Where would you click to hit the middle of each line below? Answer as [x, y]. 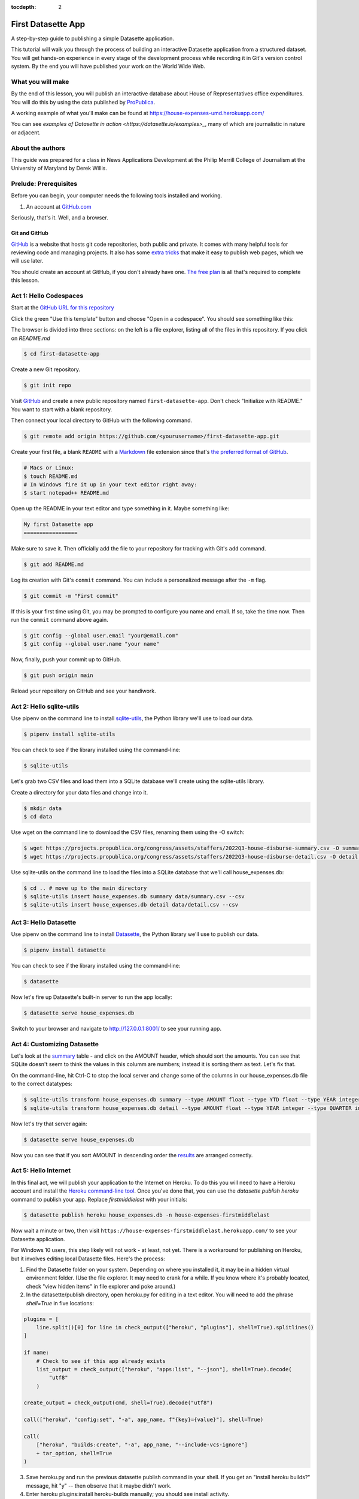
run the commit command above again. [60, 620]
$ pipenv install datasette [65, 950]
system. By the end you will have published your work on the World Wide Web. [108, 67]
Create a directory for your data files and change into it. [80, 792]
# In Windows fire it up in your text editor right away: [110, 484]
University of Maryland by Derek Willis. [59, 168]
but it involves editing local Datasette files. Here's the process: [88, 1259]
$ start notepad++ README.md [66, 493]
